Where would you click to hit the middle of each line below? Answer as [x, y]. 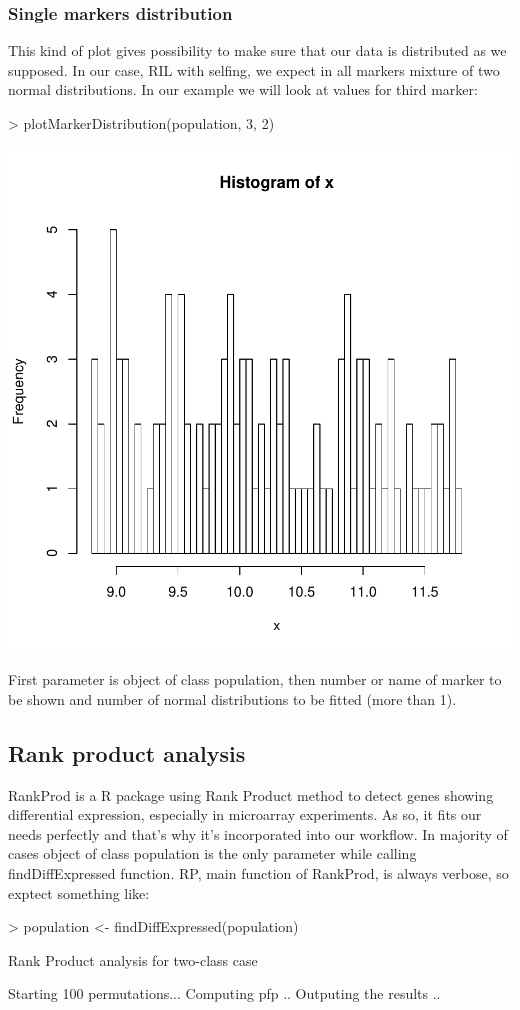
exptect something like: [79, 892]
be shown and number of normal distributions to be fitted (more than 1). [232, 698]
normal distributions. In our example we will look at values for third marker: [243, 89]
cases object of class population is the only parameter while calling [212, 853]
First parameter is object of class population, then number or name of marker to [255, 679]
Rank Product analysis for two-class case [133, 959]
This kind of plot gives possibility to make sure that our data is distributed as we [257, 50]
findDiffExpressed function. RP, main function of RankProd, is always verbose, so [258, 872]
